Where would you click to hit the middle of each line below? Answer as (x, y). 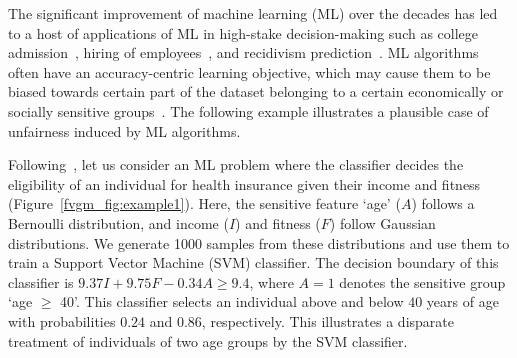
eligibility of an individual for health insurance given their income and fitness (244, 183)
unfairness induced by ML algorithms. (124, 130)
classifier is (41, 281)
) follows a (443, 203)
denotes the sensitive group (422, 281)
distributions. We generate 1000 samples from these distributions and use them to (259, 242)
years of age (462, 301)
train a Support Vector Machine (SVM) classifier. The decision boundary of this (253, 262)
